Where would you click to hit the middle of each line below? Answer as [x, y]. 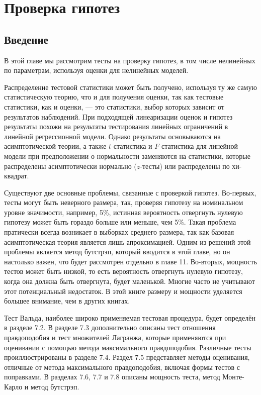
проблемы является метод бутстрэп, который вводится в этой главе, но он [117, 252]
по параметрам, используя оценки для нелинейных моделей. [96, 70]
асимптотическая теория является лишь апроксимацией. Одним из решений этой [127, 241]
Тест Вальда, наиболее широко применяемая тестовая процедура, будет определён [130, 317]
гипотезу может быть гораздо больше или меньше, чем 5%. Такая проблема [120, 222]
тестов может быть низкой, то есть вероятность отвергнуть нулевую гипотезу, [123, 271]
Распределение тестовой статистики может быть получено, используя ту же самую [130, 87]
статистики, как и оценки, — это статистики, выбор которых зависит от [114, 106]
